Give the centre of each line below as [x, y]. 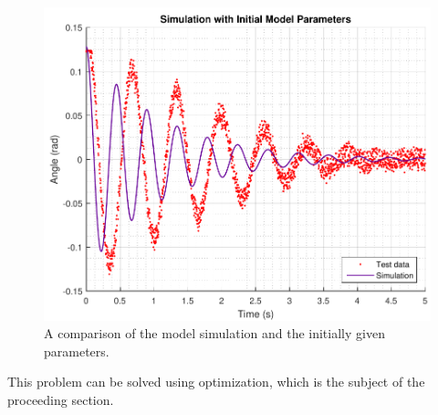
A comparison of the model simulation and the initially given [214, 333]
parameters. [77, 351]
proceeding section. [61, 399]
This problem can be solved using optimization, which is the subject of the [216, 382]
